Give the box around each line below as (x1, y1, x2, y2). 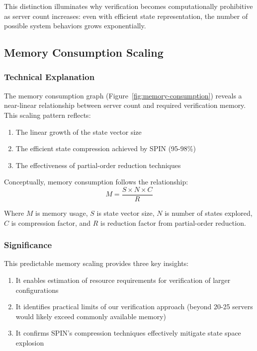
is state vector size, (96, 208, 155, 218)
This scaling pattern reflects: (4, 109, 91, 120)
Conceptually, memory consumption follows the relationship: (4, 176, 188, 187)
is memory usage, (35, 208, 88, 218)
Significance (4, 239, 52, 251)
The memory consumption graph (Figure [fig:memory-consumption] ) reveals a (4, 90, 242, 100)
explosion (15, 337, 44, 348)
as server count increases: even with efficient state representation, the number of (4, 10, 248, 21)
